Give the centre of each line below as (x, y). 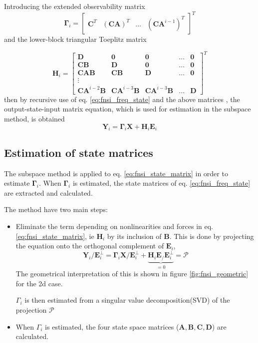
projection (31, 309)
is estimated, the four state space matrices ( (112, 326)
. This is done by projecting (212, 236)
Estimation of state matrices (79, 152)
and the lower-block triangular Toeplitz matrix (75, 39)
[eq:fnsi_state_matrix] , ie (55, 236)
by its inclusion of (134, 236)
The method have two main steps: (56, 209)
